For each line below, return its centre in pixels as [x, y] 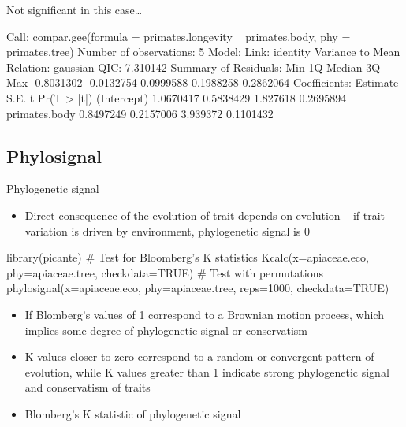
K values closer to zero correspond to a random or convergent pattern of [199, 356]
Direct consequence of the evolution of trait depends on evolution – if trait [205, 215]
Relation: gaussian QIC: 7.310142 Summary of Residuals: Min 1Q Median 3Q [194, 67]
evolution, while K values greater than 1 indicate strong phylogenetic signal [207, 371]
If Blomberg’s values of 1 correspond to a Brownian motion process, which [204, 314]
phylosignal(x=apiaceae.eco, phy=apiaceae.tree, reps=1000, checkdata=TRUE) [198, 288]
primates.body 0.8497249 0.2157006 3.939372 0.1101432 [140, 113]
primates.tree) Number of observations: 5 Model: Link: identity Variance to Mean [203, 52]
